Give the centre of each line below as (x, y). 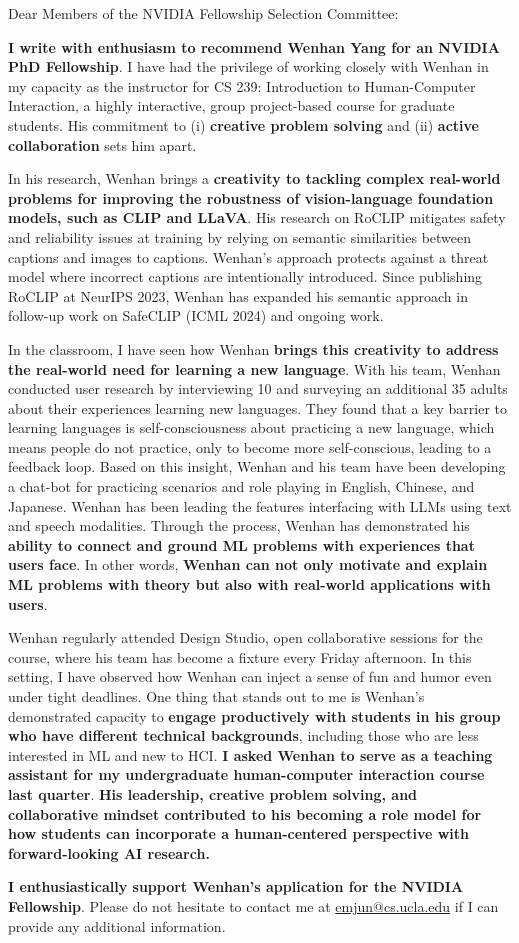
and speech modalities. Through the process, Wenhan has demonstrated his (239, 525)
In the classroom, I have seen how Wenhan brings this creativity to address (253, 348)
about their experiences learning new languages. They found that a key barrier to (257, 407)
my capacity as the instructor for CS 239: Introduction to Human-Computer (242, 85)
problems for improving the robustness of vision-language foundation (251, 197)
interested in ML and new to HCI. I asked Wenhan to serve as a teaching (250, 754)
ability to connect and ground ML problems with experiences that (241, 544)
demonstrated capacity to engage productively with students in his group (254, 715)
